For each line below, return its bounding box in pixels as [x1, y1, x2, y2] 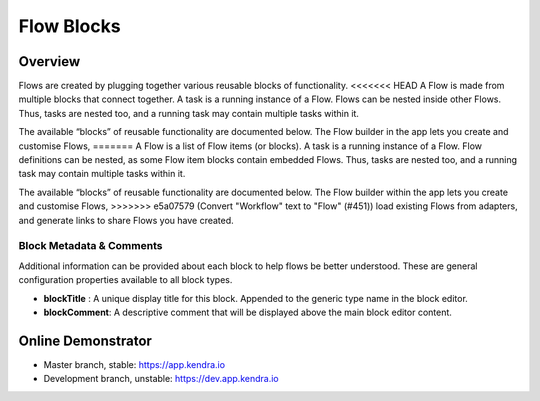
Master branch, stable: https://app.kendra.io [43, 358, 225, 370]
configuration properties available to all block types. [18, 274, 233, 286]
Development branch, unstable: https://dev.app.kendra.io [43, 373, 279, 385]
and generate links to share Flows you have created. [18, 214, 234, 226]
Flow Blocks [18, 15, 121, 37]
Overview [18, 53, 81, 70]
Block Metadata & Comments [18, 239, 163, 253]
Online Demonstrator [18, 332, 152, 349]
